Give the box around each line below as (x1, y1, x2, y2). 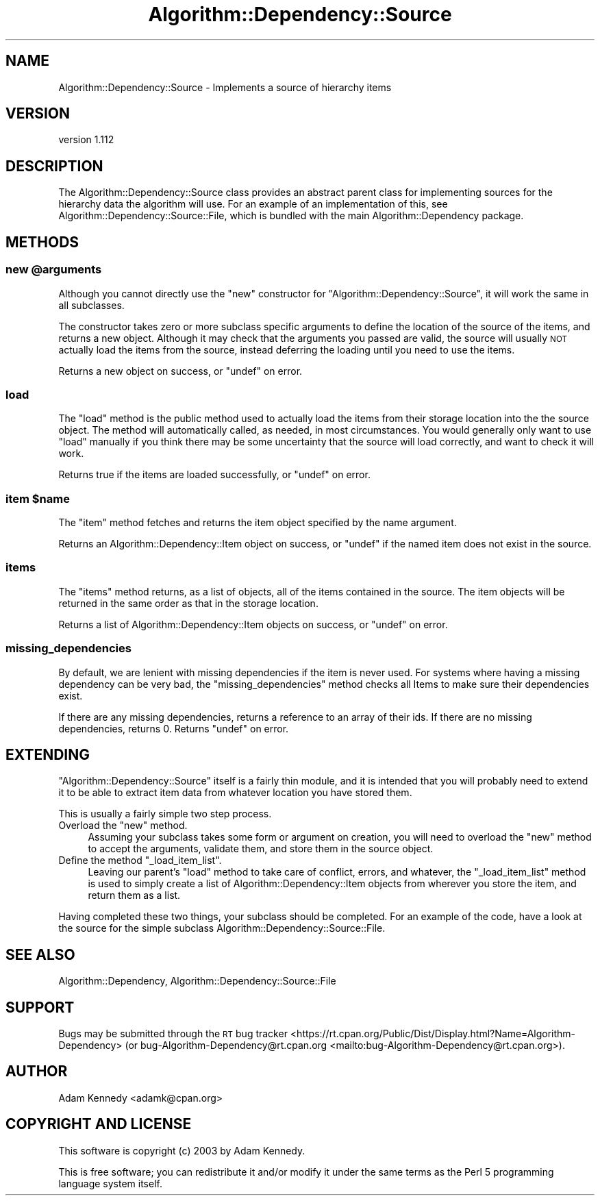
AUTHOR (5, 1063, 68, 1080)
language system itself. (58, 1177, 162, 1189)
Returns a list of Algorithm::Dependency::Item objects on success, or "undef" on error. (58, 618, 448, 630)
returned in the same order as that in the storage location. (58, 597, 318, 609)
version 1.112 (58, 134, 114, 146)
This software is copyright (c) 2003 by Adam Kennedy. (58, 1144, 305, 1156)
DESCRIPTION (5, 157, 103, 175)
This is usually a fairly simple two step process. (58, 808, 272, 820)
